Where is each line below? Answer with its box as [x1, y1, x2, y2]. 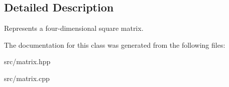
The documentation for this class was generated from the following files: [4, 39, 225, 50]
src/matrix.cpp [4, 73, 50, 83]
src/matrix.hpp [4, 56, 51, 67]
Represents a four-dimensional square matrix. [4, 23, 144, 33]
